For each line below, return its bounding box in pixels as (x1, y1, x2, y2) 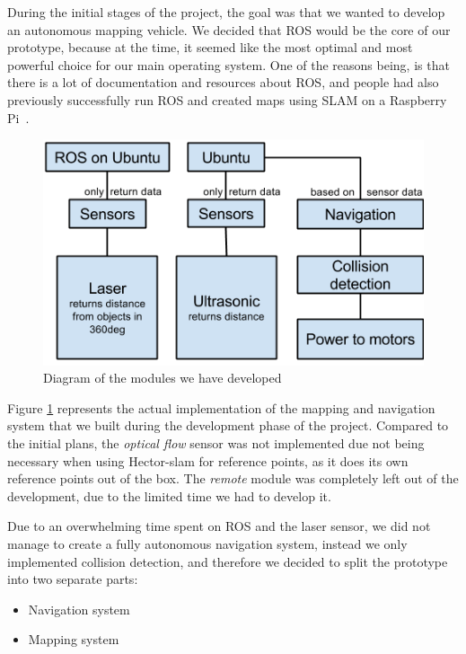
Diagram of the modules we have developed (43, 368, 282, 387)
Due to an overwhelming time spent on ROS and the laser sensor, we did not (7, 517, 431, 535)
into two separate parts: (7, 570, 138, 588)
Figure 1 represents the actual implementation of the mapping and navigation (7, 398, 435, 417)
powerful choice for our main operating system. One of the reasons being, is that (7, 55, 450, 74)
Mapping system (28, 630, 119, 649)
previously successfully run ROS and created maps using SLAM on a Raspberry (7, 90, 447, 109)
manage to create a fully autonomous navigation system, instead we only (7, 535, 408, 553)
